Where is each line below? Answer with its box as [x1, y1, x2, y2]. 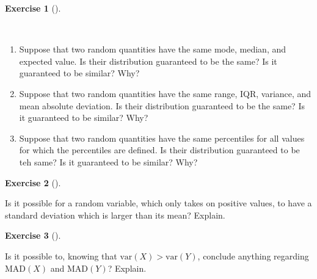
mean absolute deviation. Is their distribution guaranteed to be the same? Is [19, 99, 305, 112]
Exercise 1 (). [5, 2, 61, 14]
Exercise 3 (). [5, 229, 61, 242]
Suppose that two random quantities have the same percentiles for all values [19, 131, 305, 144]
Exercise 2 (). [5, 176, 61, 189]
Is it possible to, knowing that [5, 249, 117, 262]
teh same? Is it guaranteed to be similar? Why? [19, 155, 198, 168]
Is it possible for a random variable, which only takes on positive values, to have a [5, 197, 312, 209]
